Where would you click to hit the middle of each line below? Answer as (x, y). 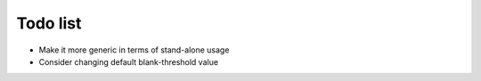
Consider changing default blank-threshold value (128, 61)
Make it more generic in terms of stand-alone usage (134, 50)
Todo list (49, 23)
